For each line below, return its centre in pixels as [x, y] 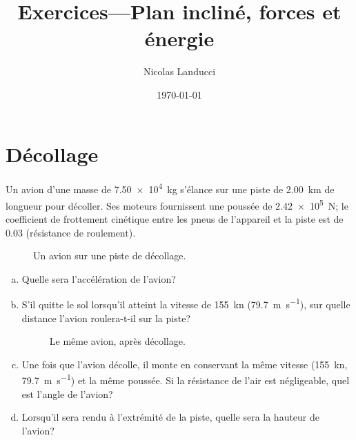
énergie [179, 38]
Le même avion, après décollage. [117, 341]
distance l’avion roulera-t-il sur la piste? [106, 318]
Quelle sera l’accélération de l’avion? [99, 278]
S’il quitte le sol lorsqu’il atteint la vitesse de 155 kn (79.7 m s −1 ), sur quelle [186, 303]
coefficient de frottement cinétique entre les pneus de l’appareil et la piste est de [175, 218]
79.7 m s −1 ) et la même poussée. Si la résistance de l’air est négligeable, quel [186, 379]
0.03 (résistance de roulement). [71, 232]
